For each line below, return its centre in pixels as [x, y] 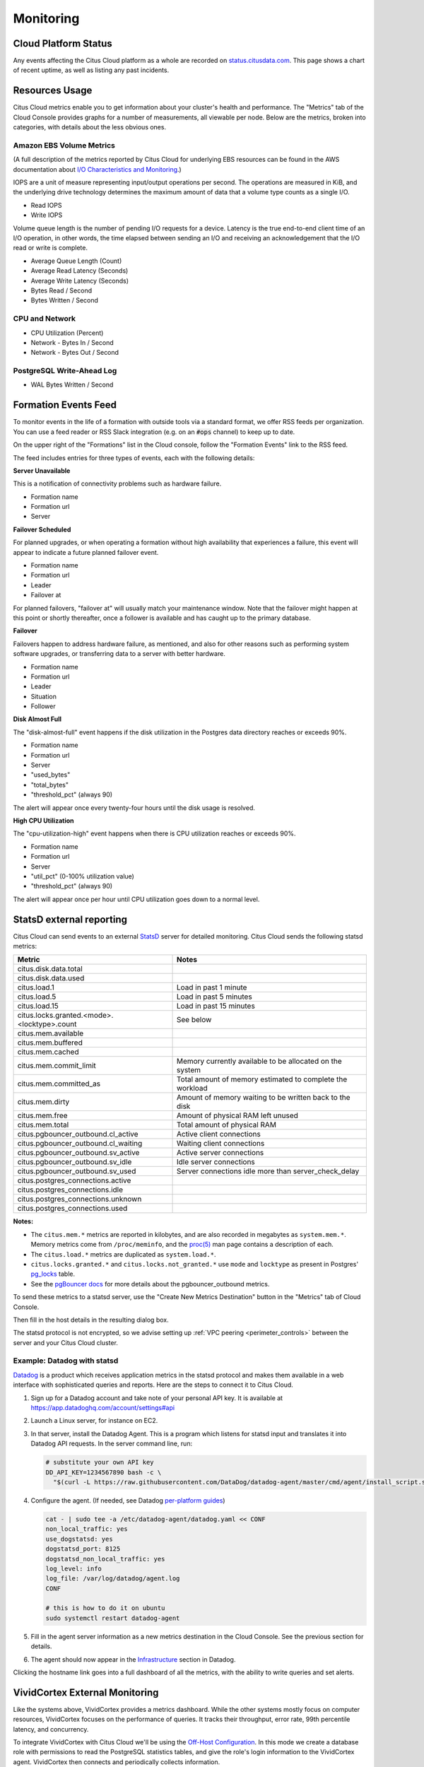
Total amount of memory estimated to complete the [262, 1079]
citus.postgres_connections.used [72, 1209]
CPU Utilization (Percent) [67, 333]
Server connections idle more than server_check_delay [268, 1171]
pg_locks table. [53, 1274]
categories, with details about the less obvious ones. [89, 127]
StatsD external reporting [70, 919]
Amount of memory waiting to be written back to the [263, 1098]
